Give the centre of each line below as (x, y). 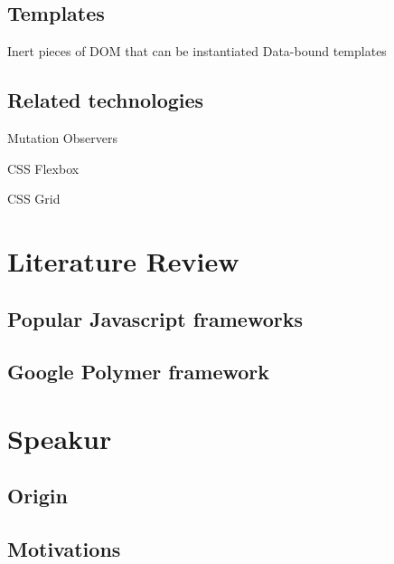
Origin (38, 496)
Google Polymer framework (139, 372)
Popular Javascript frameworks (155, 318)
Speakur (60, 438)
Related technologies (106, 100)
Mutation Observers (62, 138)
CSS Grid (34, 199)
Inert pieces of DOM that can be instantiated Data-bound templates (197, 51)
